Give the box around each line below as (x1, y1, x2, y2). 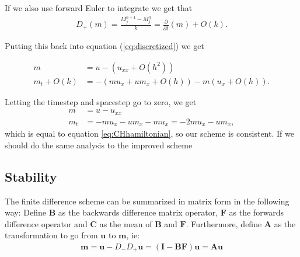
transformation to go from (5, 229, 98, 241)
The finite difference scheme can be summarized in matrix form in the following (5, 195, 289, 207)
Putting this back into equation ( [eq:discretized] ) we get (5, 39, 204, 51)
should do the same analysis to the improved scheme (5, 138, 193, 151)
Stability (5, 167, 57, 185)
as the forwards (229, 206, 284, 218)
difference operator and (5, 217, 88, 230)
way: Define (5, 206, 46, 218)
